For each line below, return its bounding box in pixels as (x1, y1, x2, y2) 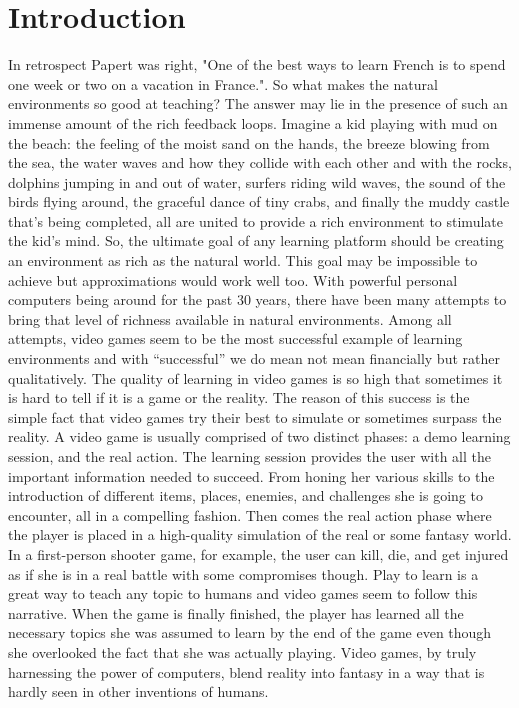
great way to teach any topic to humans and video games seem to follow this (8, 583, 478, 604)
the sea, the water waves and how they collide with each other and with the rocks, (8, 152, 512, 173)
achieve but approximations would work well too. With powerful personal (8, 269, 458, 290)
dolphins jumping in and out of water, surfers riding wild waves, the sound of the (8, 171, 506, 192)
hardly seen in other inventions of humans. (8, 681, 269, 702)
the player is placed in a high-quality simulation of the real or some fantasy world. (8, 524, 512, 545)
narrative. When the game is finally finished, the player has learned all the (8, 602, 464, 623)
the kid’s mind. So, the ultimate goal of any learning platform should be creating (8, 230, 504, 251)
